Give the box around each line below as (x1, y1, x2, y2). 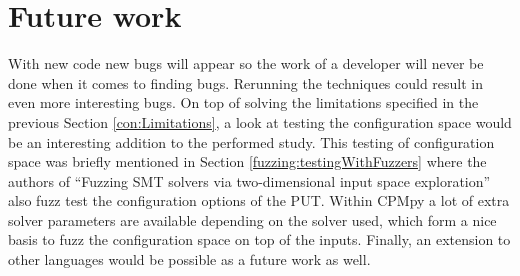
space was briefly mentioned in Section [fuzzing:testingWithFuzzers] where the (8, 151, 487, 172)
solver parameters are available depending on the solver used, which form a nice (8, 209, 497, 230)
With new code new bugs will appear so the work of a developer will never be (8, 53, 484, 74)
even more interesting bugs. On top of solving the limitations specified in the (8, 92, 479, 113)
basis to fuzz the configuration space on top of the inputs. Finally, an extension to (8, 229, 511, 250)
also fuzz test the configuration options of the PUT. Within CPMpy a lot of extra (8, 190, 510, 211)
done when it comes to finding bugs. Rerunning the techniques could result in (8, 72, 484, 93)
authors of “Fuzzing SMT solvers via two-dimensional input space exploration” (8, 170, 491, 191)
